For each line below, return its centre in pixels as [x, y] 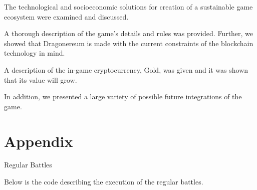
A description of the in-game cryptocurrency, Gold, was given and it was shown [126, 69]
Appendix [39, 141]
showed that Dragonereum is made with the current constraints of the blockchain [129, 43]
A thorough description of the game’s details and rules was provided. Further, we [129, 33]
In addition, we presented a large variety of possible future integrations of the [123, 97]
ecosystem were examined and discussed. [66, 16]
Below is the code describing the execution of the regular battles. [104, 182]
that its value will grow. [41, 79]
